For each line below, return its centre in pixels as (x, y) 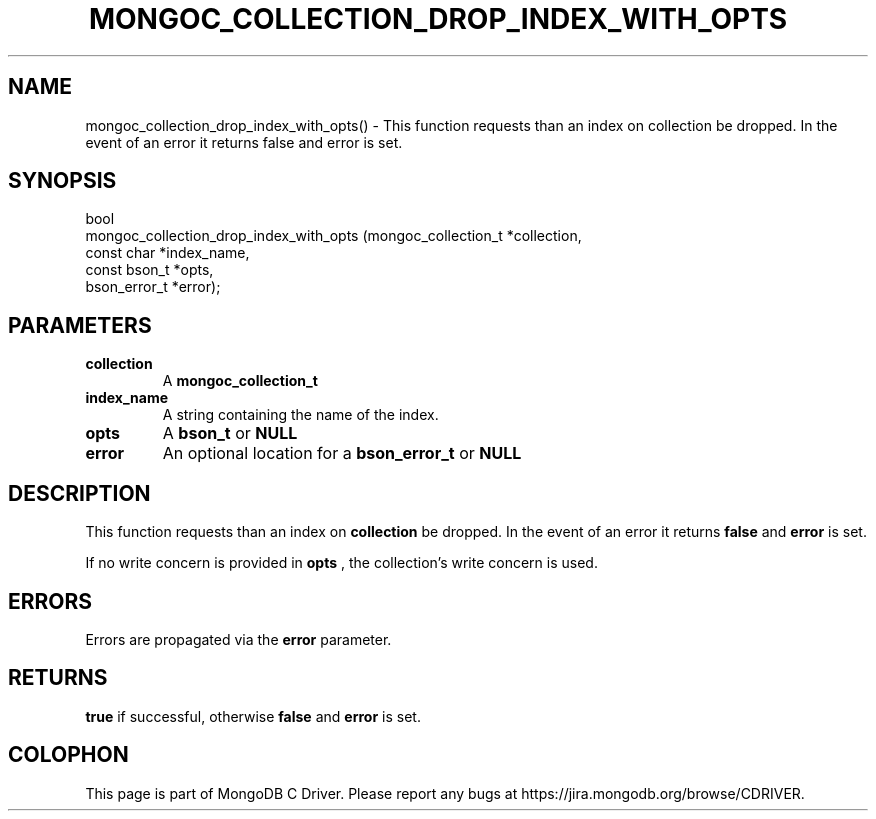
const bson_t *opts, (149, 270)
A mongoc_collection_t (240, 381)
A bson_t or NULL (230, 433)
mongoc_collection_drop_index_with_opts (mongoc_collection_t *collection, (333, 236)
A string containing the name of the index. (300, 415)
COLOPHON (68, 755)
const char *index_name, (167, 253)
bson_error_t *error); (153, 287)
